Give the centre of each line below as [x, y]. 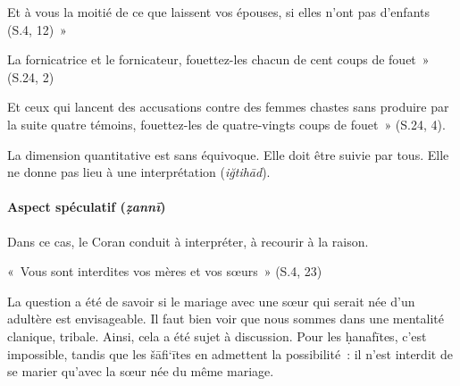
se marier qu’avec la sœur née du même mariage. [141, 371]
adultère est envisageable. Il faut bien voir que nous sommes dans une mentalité [226, 319]
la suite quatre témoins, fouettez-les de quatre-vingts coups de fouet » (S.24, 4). [226, 124]
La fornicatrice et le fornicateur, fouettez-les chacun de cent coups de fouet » [218, 59]
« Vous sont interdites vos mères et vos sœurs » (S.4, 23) [165, 271]
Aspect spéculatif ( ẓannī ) [87, 207]
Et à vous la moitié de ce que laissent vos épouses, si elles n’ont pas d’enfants [219, 12]
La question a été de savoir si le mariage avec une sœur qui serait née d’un [211, 301]
